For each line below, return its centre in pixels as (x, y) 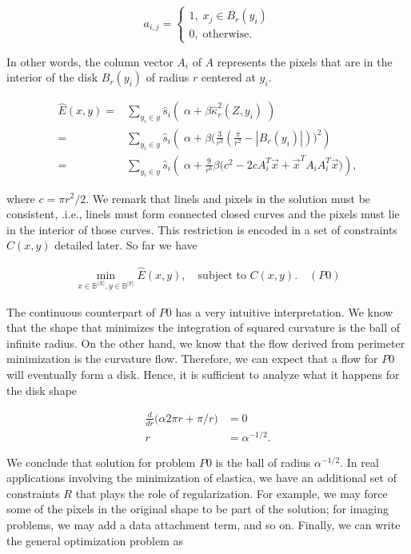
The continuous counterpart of (81, 311)
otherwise (226, 35)
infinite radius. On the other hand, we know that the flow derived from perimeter (206, 343)
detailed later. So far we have (126, 245)
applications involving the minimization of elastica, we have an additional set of (202, 478)
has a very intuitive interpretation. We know (284, 311)
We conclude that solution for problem (101, 462)
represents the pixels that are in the (305, 61)
